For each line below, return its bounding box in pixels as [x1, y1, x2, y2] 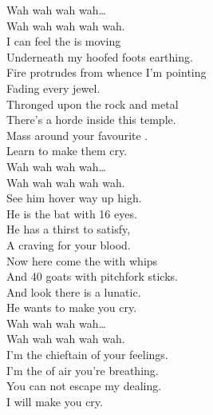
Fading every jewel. [6, 79, 101, 96]
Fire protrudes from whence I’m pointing [6, 64, 207, 81]
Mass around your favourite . [6, 126, 148, 143]
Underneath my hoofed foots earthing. [6, 48, 193, 65]
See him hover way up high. [6, 190, 142, 206]
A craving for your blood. [6, 236, 131, 253]
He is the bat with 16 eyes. [6, 205, 137, 221]
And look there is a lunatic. [6, 283, 141, 300]
